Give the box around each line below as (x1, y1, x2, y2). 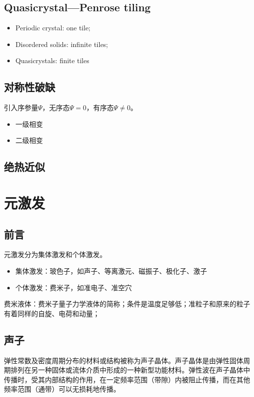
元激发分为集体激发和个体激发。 (4, 249, 106, 259)
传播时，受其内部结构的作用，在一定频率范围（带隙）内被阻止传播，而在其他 (4, 374, 250, 384)
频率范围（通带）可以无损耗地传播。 (4, 384, 120, 394)
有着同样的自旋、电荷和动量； (4, 308, 100, 318)
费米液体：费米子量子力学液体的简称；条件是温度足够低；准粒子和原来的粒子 (4, 299, 250, 309)
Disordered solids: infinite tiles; (15, 39, 108, 49)
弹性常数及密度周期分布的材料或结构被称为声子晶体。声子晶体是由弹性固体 (4, 355, 243, 365)
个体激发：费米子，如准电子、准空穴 (15, 282, 132, 292)
